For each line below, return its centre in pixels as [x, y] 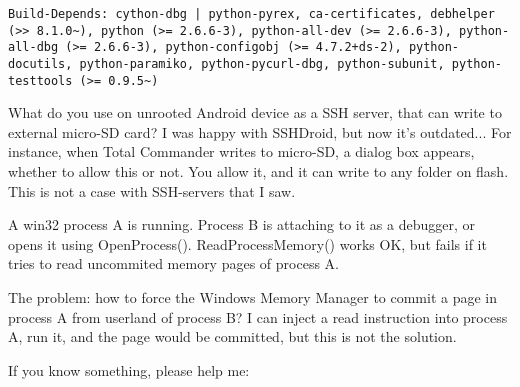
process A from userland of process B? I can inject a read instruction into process [258, 316]
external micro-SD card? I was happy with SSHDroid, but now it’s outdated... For [260, 131]
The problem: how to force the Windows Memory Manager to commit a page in [253, 297]
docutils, [40, 63]
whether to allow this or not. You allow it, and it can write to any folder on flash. [258, 171]
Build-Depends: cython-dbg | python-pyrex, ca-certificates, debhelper [251, 14]
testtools [40, 80]
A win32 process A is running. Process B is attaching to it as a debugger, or [241, 224]
